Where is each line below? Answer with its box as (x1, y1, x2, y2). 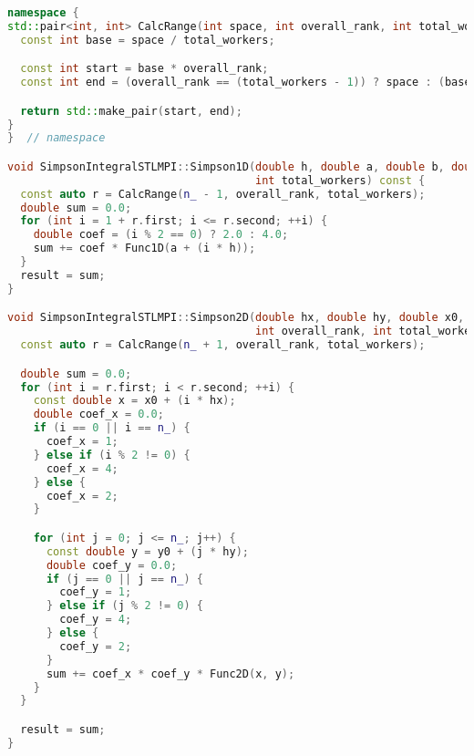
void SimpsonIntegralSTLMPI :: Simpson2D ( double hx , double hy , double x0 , (7, 311, 465, 325)
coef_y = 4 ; (59, 613, 132, 627)
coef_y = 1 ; (59, 585, 132, 599)
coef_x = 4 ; (46, 461, 118, 475)
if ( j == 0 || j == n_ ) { (46, 572, 203, 585)
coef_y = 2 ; (59, 639, 132, 653)
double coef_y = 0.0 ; (46, 558, 178, 572)
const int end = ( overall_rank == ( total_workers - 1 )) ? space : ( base (20, 76, 471, 89)
